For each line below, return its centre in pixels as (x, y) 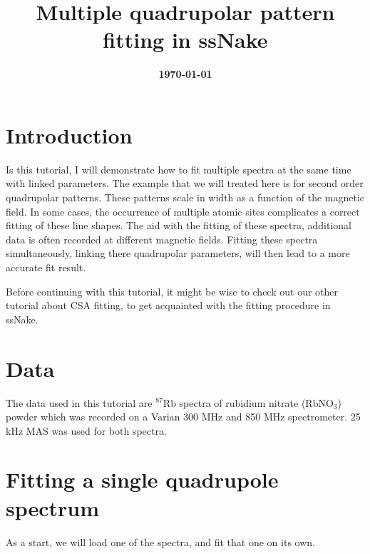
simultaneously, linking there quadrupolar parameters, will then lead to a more (178, 253)
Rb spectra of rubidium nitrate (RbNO (248, 402)
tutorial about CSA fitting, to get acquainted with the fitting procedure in (168, 305)
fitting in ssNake (185, 40)
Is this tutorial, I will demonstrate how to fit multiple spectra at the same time (179, 169)
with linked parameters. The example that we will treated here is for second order (185, 183)
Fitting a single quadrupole (142, 479)
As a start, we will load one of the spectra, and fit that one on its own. (160, 542)
